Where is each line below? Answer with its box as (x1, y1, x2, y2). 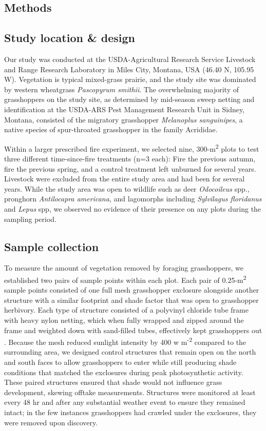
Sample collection (4, 238, 99, 254)
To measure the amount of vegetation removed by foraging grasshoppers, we (4, 262, 243, 273)
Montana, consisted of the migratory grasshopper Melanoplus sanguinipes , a (4, 114, 243, 125)
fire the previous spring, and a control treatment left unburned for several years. (4, 163, 256, 174)
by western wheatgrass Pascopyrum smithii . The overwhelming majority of (4, 84, 239, 94)
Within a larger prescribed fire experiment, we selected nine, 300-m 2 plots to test (4, 141, 259, 154)
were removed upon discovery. (4, 417, 98, 427)
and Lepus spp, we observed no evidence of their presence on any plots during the (4, 203, 261, 214)
